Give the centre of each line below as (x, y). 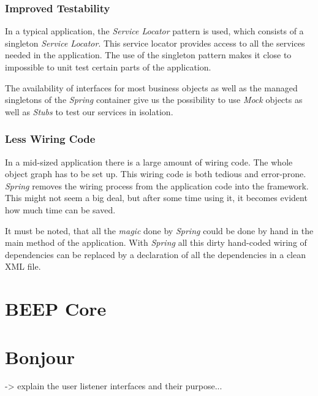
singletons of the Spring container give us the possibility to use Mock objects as (154, 100)
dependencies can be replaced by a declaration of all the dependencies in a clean (155, 254)
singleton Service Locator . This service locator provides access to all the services (155, 43)
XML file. (23, 266)
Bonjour (40, 356)
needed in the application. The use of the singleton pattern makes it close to (148, 55)
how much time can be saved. (60, 209)
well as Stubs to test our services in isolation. (89, 111)
